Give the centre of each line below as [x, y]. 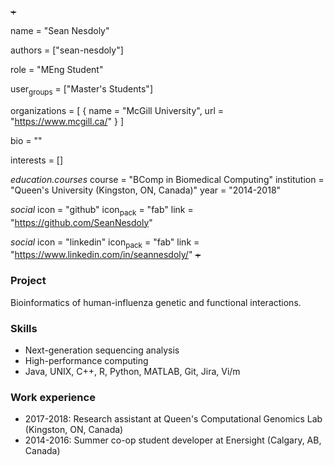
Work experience [53, 397]
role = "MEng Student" [57, 69]
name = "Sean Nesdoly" [60, 30]
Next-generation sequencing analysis [102, 350]
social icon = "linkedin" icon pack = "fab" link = [105, 243]
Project [28, 281]
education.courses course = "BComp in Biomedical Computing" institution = [167, 179]
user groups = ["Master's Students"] [81, 90]
